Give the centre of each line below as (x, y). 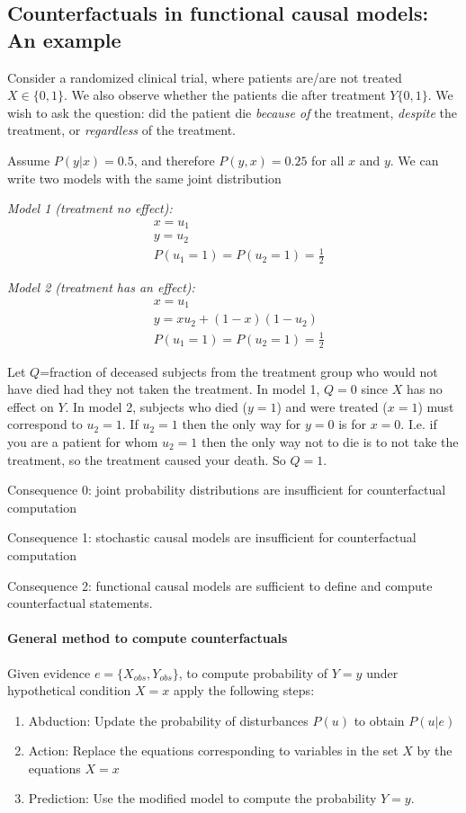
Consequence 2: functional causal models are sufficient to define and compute (220, 585)
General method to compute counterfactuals (148, 638)
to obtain (379, 720)
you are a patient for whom (83, 441)
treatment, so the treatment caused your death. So (147, 459)
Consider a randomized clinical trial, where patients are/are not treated (205, 77)
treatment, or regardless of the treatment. (122, 130)
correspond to (45, 424)
